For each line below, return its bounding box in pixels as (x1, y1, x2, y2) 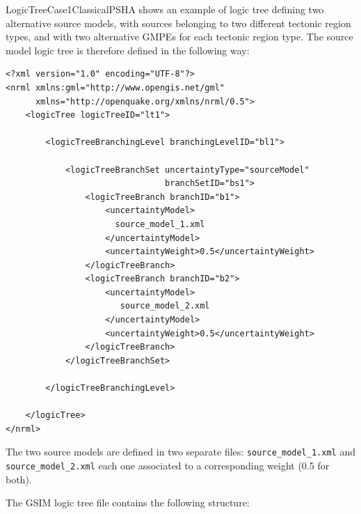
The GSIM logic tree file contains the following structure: (6, 495, 250, 510)
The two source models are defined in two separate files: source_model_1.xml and (6, 444, 355, 459)
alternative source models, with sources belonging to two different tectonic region (6, 15, 351, 30)
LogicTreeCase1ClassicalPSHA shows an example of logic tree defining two (6, 2, 324, 16)
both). (6, 472, 32, 486)
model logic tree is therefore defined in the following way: (6, 42, 250, 57)
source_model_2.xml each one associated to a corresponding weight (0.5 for (6, 458, 330, 473)
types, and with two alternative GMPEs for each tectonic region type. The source (6, 29, 353, 44)
